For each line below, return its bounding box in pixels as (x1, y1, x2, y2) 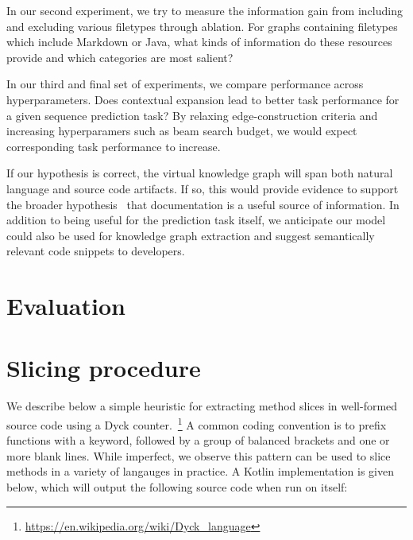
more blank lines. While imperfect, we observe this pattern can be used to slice (6, 447, 391, 464)
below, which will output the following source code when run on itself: (6, 479, 348, 495)
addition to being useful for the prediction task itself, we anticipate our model (6, 212, 386, 228)
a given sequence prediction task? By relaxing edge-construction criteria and (6, 107, 378, 123)
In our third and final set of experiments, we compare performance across (6, 76, 364, 92)
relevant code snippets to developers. (6, 243, 185, 259)
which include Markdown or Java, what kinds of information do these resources (6, 33, 392, 50)
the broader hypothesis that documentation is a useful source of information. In (6, 196, 399, 212)
